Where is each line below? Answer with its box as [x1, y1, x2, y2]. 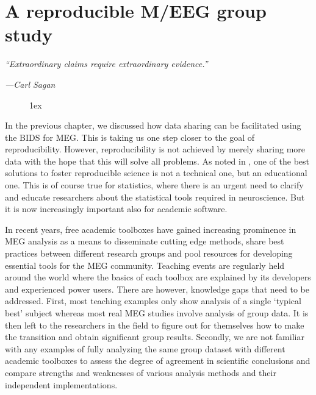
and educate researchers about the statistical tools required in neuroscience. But [5, 190, 305, 203]
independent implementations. [5, 378, 118, 391]
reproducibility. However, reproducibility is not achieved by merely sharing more [5, 143, 306, 155]
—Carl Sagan [5, 77, 56, 90]
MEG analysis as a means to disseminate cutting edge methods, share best [5, 235, 284, 247]
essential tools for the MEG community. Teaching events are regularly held [5, 258, 285, 271]
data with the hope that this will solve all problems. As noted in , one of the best [5, 154, 309, 167]
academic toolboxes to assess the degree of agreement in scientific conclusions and [5, 354, 311, 367]
